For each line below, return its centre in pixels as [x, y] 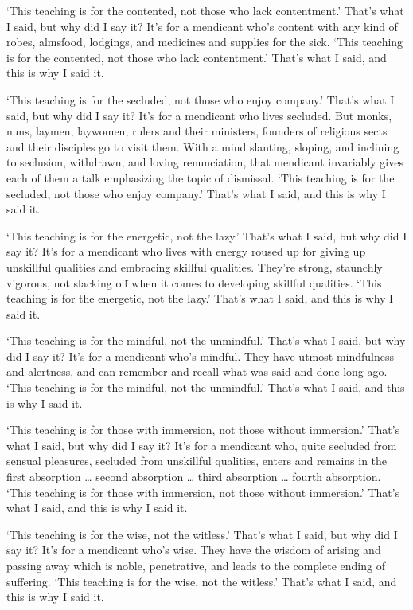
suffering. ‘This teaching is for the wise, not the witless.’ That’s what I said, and [202, 581]
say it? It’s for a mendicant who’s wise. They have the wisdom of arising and [194, 550]
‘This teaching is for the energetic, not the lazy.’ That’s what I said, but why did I [207, 235]
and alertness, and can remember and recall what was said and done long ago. [197, 371]
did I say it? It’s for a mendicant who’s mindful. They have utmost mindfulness [201, 356]
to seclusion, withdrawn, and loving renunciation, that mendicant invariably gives [205, 162]
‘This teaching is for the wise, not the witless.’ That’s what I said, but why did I [202, 534]
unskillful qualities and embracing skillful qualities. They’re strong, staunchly [195, 266]
